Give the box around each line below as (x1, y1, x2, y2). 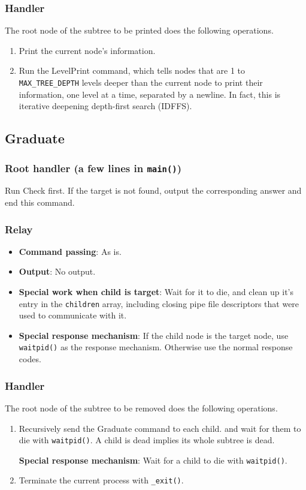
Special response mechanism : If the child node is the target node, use (19, 329, 289, 341)
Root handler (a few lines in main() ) (5, 160, 182, 175)
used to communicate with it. (19, 309, 127, 321)
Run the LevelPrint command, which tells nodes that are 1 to (19, 64, 246, 77)
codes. (19, 353, 41, 365)
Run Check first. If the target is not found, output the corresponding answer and (5, 184, 302, 197)
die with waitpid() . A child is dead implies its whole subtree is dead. (19, 434, 275, 446)
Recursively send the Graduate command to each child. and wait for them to (19, 422, 301, 434)
